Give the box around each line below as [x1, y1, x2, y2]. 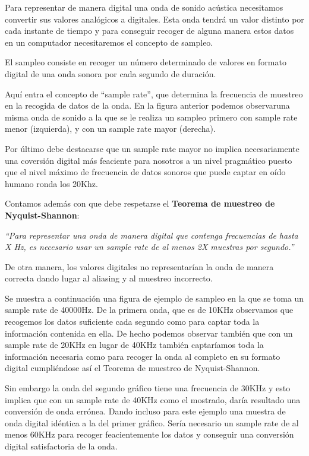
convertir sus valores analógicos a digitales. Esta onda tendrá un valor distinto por [5, 12, 304, 25]
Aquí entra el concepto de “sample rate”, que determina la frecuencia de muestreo [5, 87, 303, 100]
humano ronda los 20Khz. [5, 177, 98, 189]
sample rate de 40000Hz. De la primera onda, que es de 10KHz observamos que [5, 303, 294, 316]
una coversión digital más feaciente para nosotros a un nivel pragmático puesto [5, 154, 292, 166]
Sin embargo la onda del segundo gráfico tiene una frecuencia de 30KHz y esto [5, 382, 291, 394]
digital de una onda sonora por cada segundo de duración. [5, 67, 216, 80]
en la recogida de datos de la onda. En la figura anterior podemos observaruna [5, 99, 290, 112]
